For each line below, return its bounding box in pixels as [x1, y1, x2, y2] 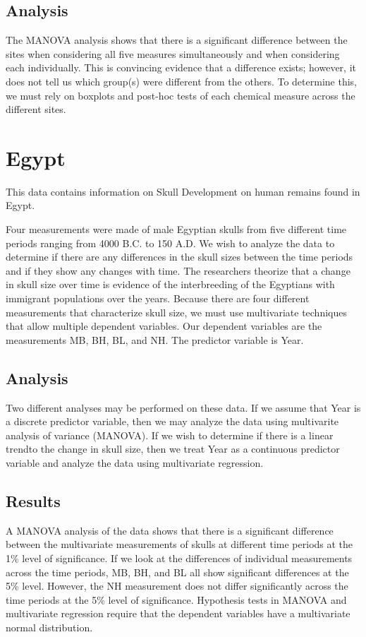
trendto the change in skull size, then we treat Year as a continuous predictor [6, 441, 340, 456]
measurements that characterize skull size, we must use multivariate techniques [6, 304, 347, 319]
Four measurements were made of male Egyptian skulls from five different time [6, 222, 347, 237]
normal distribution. [6, 619, 93, 634]
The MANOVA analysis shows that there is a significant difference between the [6, 32, 348, 47]
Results [6, 489, 61, 511]
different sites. [6, 102, 66, 117]
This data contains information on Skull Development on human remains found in [6, 184, 360, 198]
